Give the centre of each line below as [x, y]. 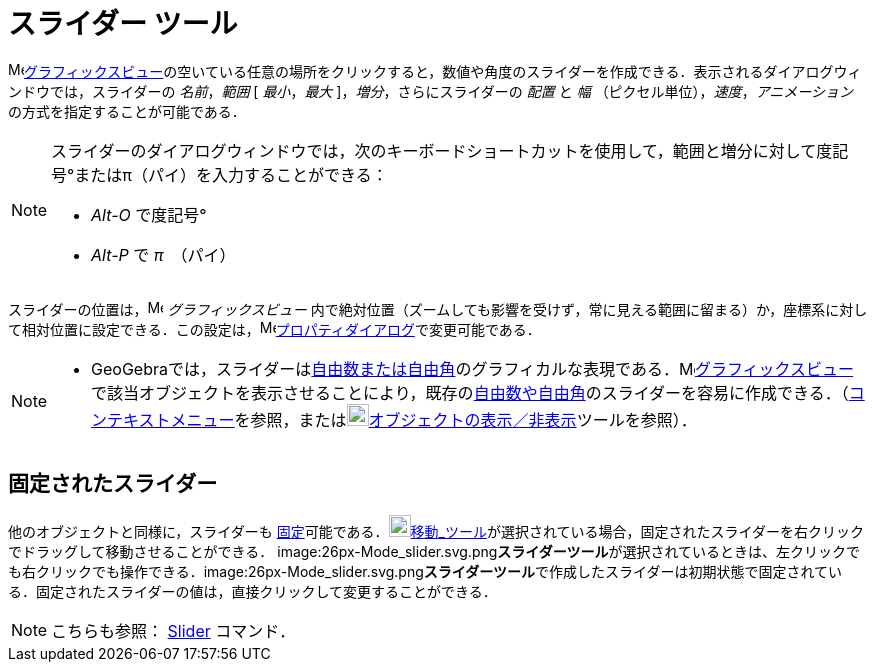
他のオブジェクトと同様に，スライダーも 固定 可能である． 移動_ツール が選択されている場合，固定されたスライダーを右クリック [436, 531]
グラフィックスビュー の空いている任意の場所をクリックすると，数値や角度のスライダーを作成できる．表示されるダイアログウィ [443, 71]
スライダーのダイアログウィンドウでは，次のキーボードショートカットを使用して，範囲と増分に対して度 [442, 150]
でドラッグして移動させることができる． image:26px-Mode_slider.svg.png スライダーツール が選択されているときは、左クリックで [434, 551]
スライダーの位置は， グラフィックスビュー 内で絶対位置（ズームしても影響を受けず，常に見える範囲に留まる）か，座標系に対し [438, 309]
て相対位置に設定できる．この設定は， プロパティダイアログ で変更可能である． [274, 329]
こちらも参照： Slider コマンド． [173, 630]
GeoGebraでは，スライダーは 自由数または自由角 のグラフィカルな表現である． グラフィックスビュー [472, 368]
